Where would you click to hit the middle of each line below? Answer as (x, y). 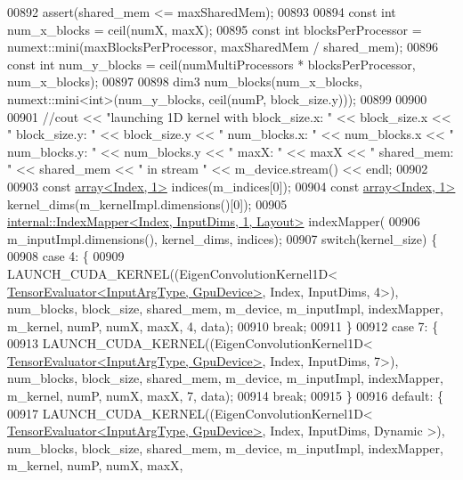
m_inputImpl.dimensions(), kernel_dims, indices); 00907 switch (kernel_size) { (223, 238)
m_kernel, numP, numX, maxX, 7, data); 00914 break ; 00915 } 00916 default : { (225, 396)
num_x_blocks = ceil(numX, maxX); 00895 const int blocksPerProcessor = (215, 29)
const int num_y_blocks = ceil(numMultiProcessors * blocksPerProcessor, (211, 64)
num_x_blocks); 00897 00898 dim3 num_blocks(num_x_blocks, (185, 81)
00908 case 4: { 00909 (66, 256)
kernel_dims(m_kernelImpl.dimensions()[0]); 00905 (147, 203)
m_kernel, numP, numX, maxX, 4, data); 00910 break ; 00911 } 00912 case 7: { (223, 325)
